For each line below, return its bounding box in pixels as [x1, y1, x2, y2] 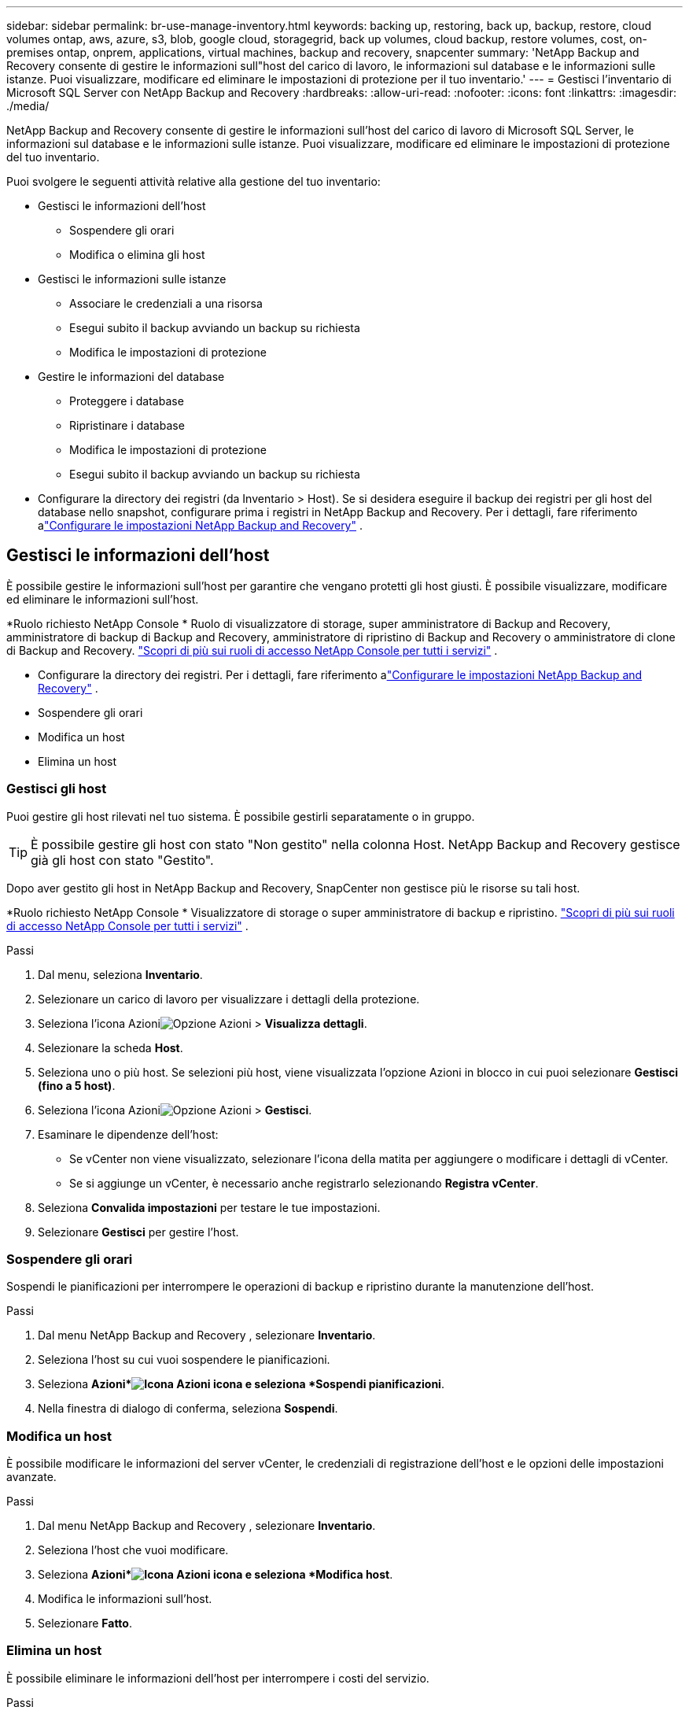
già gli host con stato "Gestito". [31, 851, 214, 868]
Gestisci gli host [6, 781, 107, 797]
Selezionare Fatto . [38, 1616, 132, 1631]
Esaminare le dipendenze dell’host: [38, 1127, 219, 1141]
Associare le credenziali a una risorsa [69, 297, 263, 310]
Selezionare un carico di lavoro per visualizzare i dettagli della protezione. [38, 992, 420, 1006]
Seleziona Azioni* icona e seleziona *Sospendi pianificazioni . [38, 1377, 444, 1391]
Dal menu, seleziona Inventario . [38, 967, 203, 981]
